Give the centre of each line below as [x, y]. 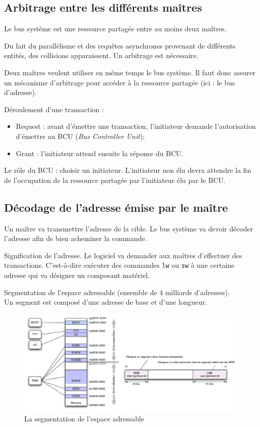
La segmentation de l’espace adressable [84, 418]
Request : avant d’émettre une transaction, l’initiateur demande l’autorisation [136, 126]
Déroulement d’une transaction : [54, 109]
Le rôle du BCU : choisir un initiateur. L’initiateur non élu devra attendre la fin [128, 170]
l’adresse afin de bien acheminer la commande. [76, 238]
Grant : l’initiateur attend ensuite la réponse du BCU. [100, 153]
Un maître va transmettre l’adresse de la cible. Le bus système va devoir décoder [129, 228]
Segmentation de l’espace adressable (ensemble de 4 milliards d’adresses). [117, 292]
